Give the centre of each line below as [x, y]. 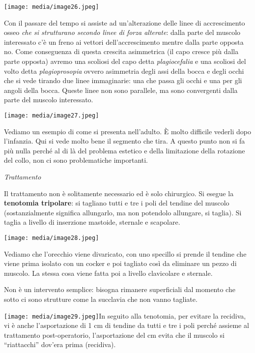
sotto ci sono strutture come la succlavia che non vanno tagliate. [101, 299]
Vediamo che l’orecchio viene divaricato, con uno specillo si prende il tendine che [125, 253]
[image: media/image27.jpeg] [52, 116]
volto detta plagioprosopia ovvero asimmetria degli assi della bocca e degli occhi [124, 71]
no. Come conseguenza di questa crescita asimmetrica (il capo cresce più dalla [121, 51]
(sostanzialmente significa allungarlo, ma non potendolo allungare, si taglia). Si [123, 212]
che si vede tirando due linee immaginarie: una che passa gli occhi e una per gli [123, 80]
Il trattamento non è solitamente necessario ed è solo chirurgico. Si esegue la [119, 193]
